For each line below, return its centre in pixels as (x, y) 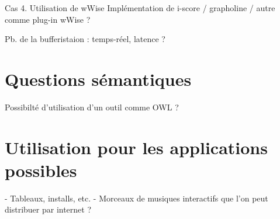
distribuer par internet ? (48, 209)
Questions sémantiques (98, 79)
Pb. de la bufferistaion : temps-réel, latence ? (85, 39)
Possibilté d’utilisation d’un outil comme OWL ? (92, 107)
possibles (41, 170)
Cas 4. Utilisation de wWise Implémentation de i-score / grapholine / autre (140, 8)
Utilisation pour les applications (136, 147)
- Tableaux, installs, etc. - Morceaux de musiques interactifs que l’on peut (136, 198)
